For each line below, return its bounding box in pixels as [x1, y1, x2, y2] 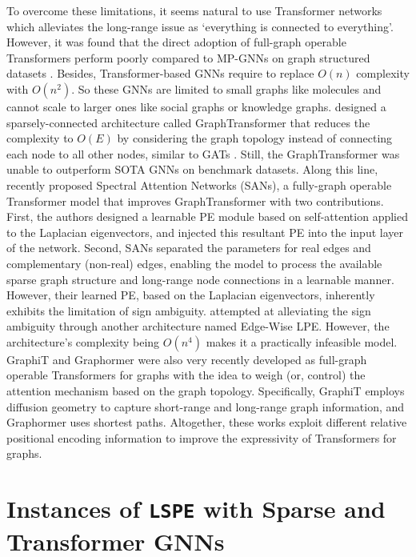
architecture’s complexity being [6, 333, 160, 350]
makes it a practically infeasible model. [206, 333, 398, 350]
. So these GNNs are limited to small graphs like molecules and [71, 80, 382, 97]
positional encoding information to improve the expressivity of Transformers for [6, 429, 397, 446]
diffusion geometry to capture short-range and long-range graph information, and [6, 398, 405, 415]
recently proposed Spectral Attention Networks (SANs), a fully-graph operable [6, 176, 392, 193]
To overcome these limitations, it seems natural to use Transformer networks [6, 2, 382, 18]
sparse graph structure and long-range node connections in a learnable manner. [6, 270, 394, 287]
